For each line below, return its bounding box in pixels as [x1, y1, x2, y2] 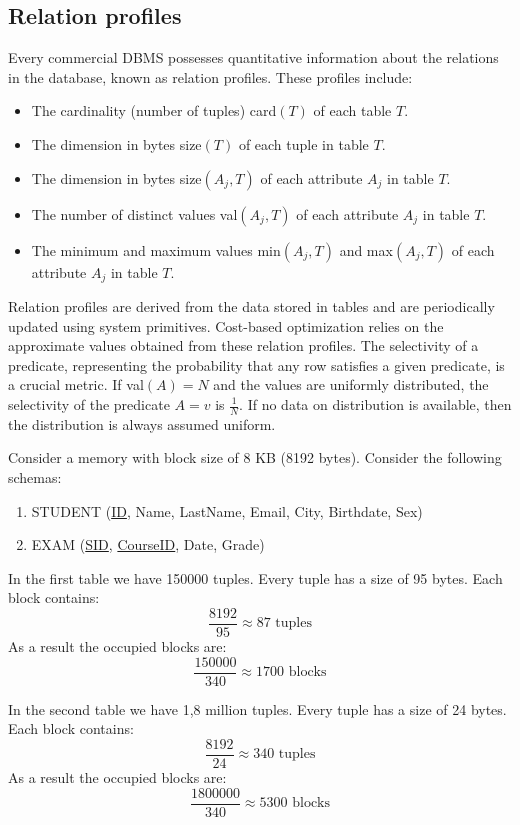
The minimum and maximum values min [31, 239, 281, 260]
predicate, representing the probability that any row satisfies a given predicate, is [8, 354, 505, 375]
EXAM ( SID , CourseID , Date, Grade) [31, 534, 265, 555]
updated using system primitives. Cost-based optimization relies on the [8, 315, 444, 336]
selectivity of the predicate [8, 394, 170, 414]
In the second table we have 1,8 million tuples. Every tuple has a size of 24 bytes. [8, 698, 507, 719]
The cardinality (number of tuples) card [31, 100, 277, 121]
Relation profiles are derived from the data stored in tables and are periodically [8, 296, 495, 317]
